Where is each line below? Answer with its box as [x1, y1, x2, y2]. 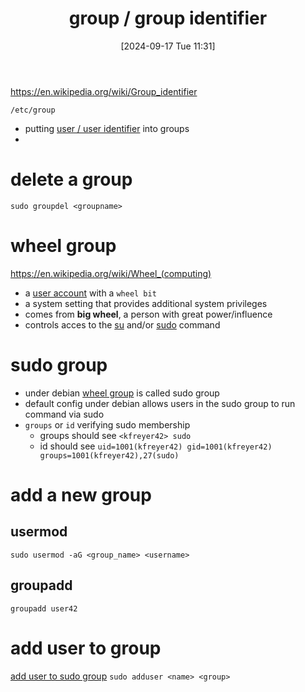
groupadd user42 [10, 603, 78, 614]
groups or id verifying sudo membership [24, 418, 191, 431]
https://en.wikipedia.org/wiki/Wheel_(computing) [10, 267, 212, 279]
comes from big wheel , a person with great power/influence [24, 308, 273, 320]
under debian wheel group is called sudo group [24, 387, 220, 399]
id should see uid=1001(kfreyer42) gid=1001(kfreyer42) [39, 440, 273, 452]
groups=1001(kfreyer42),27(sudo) [39, 450, 180, 461]
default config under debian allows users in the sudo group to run [24, 397, 296, 409]
